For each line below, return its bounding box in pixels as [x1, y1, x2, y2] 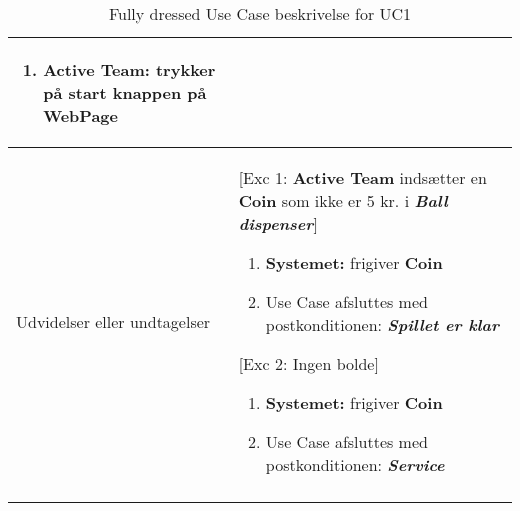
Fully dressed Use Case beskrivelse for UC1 [108, 2, 412, 25]
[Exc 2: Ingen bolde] [238, 352, 379, 375]
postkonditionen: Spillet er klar [265, 313, 500, 336]
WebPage [43, 104, 118, 127]
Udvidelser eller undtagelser [16, 309, 211, 333]
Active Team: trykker [43, 58, 216, 81]
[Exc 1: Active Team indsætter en [238, 166, 487, 189]
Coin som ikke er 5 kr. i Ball [238, 189, 448, 212]
